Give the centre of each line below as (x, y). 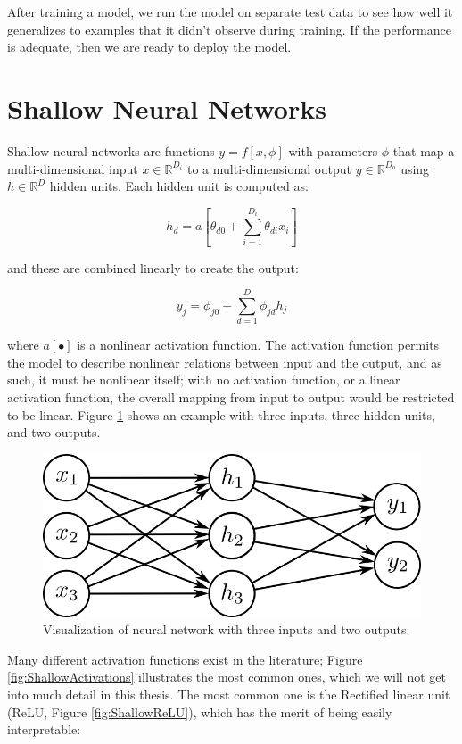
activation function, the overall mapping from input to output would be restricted (231, 397)
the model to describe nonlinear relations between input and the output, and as (225, 362)
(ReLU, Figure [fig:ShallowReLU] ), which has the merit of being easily (200, 711)
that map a (424, 150)
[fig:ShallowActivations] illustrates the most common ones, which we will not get (227, 677)
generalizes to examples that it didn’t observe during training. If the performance (229, 29)
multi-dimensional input (73, 168)
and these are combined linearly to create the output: (153, 267)
